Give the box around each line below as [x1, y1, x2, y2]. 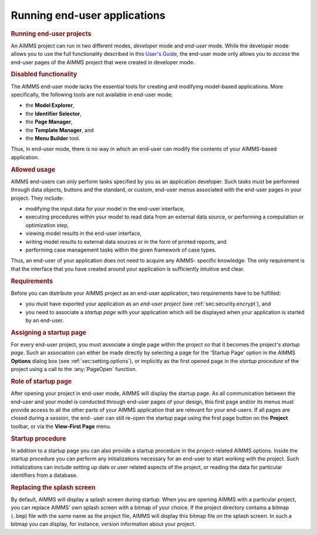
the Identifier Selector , [25, 110, 82, 117]
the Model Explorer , [25, 102, 75, 109]
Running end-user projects [11, 29, 92, 38]
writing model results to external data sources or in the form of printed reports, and [25, 238, 227, 245]
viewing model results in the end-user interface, [25, 230, 142, 237]
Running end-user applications [11, 9, 166, 22]
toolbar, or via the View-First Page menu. [11, 423, 112, 430]
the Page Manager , [25, 118, 73, 126]
